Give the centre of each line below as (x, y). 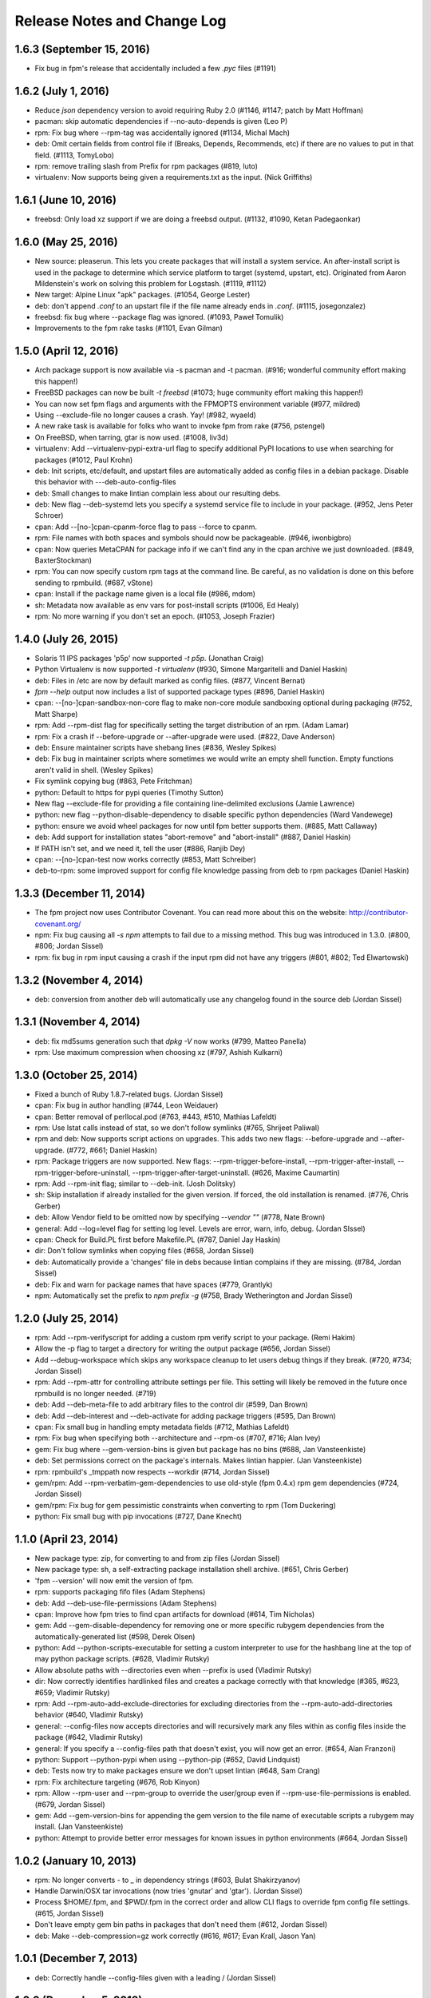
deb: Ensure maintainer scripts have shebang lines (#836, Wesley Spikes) (156, 748)
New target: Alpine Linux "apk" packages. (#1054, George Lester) (142, 295)
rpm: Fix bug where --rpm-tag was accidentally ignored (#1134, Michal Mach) (162, 133)
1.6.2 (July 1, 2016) (62, 91)
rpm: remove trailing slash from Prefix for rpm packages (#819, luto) (146, 166)
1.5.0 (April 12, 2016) (67, 351)
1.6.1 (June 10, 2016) (66, 200)
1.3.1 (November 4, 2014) (77, 1022)
